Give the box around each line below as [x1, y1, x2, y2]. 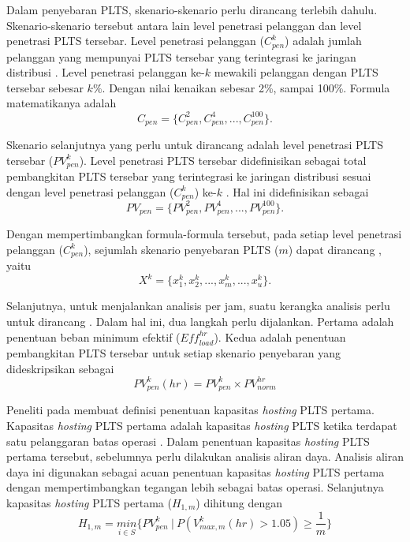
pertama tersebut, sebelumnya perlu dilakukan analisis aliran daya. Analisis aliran [6, 448, 404, 465]
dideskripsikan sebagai [6, 360, 114, 376]
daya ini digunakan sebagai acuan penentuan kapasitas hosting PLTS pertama [6, 463, 385, 480]
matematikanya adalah [6, 95, 117, 111]
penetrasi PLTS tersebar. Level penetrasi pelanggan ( [6, 32, 264, 49]
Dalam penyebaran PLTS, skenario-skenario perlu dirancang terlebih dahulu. [6, 2, 378, 17]
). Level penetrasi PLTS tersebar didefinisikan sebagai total [79, 151, 367, 168]
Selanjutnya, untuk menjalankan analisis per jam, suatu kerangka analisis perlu [6, 297, 390, 314]
